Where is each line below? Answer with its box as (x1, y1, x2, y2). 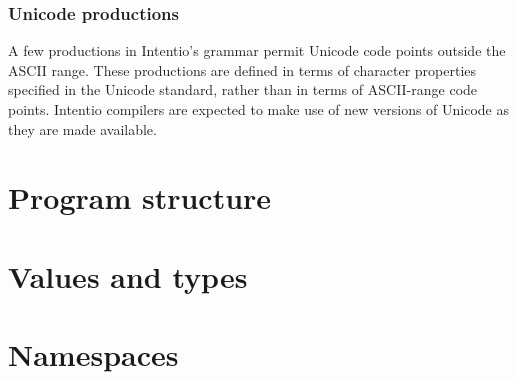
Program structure (8, 177, 272, 218)
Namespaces (8, 334, 179, 375)
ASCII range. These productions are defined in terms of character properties (8, 59, 477, 80)
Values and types (8, 255, 248, 296)
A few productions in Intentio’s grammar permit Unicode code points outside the (8, 40, 506, 61)
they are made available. (8, 118, 157, 139)
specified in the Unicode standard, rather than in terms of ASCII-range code (8, 79, 478, 100)
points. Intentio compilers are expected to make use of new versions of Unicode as (8, 99, 510, 119)
